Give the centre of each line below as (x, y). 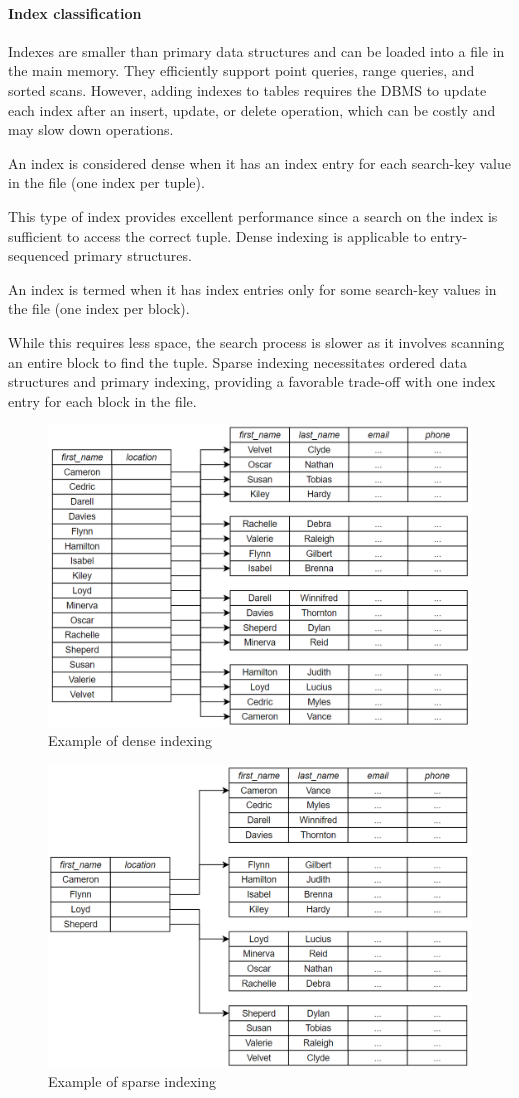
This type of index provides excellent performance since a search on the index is (253, 215)
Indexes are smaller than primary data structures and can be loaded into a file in (256, 50)
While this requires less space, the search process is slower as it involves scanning (256, 341)
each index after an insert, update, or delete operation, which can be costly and (252, 109)
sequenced (39, 255)
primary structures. (132, 255)
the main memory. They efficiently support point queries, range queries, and (241, 70)
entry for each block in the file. (102, 400)
